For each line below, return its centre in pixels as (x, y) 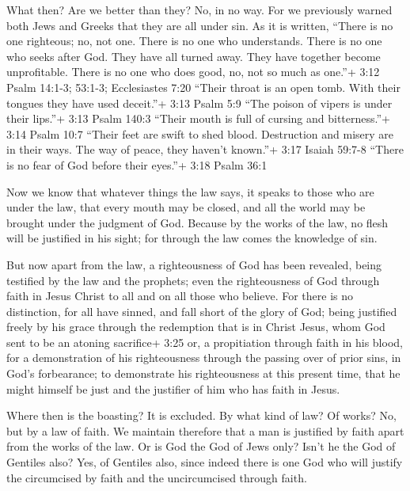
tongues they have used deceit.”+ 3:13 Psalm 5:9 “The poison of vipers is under (199, 103)
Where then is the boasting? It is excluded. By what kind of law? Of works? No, (201, 415)
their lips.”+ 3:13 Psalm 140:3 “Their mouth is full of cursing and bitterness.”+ (198, 118)
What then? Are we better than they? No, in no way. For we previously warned (199, 10)
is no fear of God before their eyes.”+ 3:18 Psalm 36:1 (137, 164)
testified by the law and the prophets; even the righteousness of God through (193, 280)
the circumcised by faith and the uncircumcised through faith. (157, 477)
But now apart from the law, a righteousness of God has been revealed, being (194, 264)
